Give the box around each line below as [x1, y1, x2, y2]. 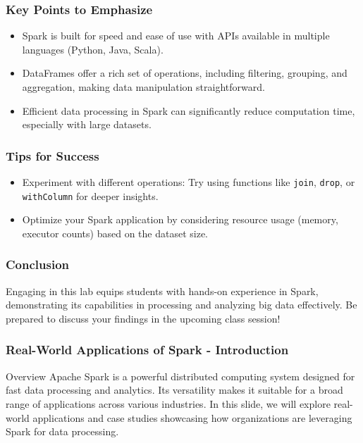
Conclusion [6, 256, 69, 273]
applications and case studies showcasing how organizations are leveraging [32, 410, 352, 425]
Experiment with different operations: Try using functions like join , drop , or [22, 175, 355, 189]
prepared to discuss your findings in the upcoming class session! [6, 311, 281, 325]
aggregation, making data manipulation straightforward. [22, 80, 265, 94]
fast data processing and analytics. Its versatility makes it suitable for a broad [6, 382, 343, 397]
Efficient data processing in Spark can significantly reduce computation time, [22, 103, 355, 118]
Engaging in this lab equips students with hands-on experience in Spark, [6, 283, 319, 298]
